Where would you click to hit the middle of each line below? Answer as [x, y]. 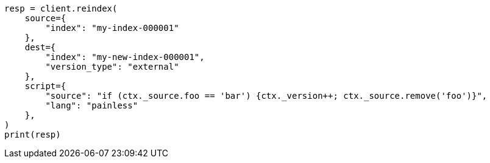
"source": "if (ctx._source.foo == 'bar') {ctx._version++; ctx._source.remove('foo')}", [266, 96]
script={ [45, 86]
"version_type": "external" [112, 67]
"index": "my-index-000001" [112, 28]
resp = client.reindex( [61, 8]
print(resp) [33, 135]
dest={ [40, 47]
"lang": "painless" [92, 105]
